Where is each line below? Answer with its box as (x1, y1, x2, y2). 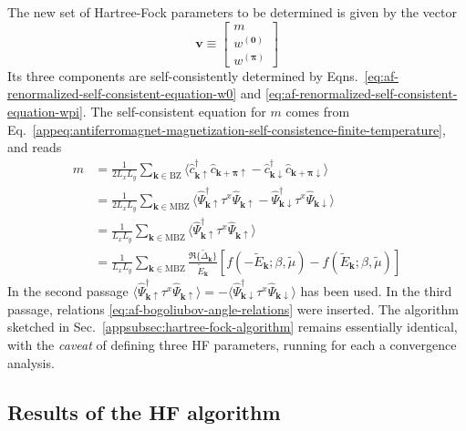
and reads (7, 138, 62, 157)
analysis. (7, 353, 55, 372)
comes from (285, 101, 350, 120)
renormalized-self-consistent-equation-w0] (7, 84, 237, 103)
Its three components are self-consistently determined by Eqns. (7, 66, 358, 85)
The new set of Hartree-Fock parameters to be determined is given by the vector (7, 3, 457, 21)
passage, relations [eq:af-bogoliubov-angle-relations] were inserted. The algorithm (7, 299, 459, 318)
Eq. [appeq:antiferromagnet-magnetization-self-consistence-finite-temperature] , (7, 119, 446, 139)
